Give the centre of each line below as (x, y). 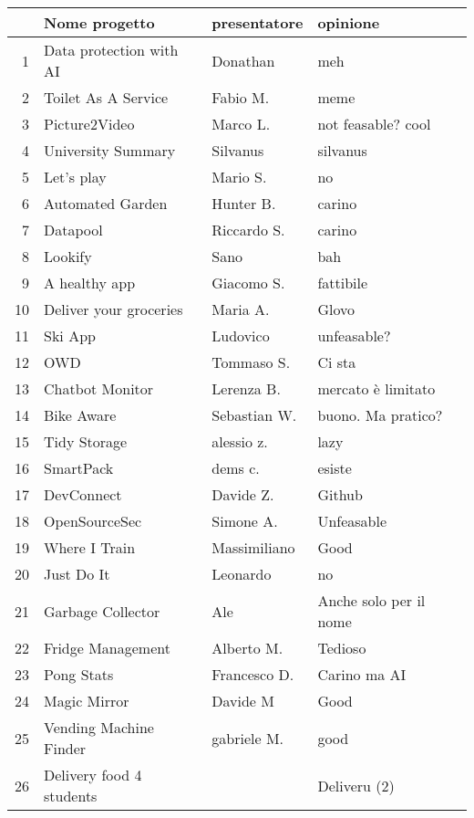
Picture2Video (89, 124)
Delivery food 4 (93, 775)
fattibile (343, 283)
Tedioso (342, 648)
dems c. (236, 468)
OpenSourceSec (93, 521)
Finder (65, 748)
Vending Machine (99, 727)
